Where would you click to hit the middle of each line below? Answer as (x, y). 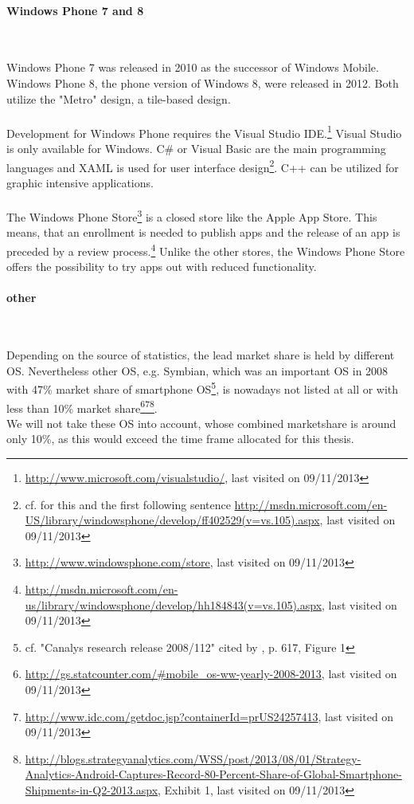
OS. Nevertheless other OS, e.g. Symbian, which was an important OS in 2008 (197, 370)
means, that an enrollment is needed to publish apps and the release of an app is (203, 232)
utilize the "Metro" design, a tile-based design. (119, 98)
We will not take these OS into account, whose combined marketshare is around (201, 423)
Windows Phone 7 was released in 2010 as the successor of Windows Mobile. (193, 67)
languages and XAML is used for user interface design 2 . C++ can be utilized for (203, 166)
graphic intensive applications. (80, 182)
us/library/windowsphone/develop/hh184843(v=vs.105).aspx (174, 604)
